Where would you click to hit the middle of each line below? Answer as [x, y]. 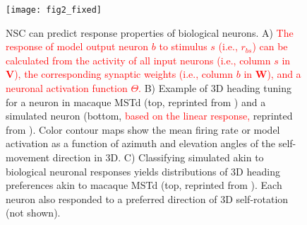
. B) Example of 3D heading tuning [215, 88]
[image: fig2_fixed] [54, 10]
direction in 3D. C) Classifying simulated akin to [158, 157]
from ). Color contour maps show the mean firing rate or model [143, 129]
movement [28, 157]
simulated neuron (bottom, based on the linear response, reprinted [149, 116]
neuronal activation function [67, 88]
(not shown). [33, 213]
